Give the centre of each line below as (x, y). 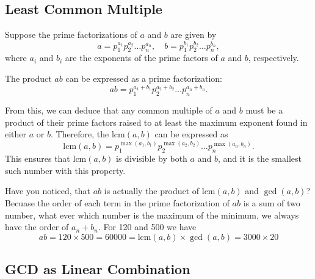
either (16, 134)
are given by (194, 34)
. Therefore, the (80, 134)
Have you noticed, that (48, 191)
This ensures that (38, 158)
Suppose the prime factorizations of (71, 34)
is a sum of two (272, 203)
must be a (264, 110)
